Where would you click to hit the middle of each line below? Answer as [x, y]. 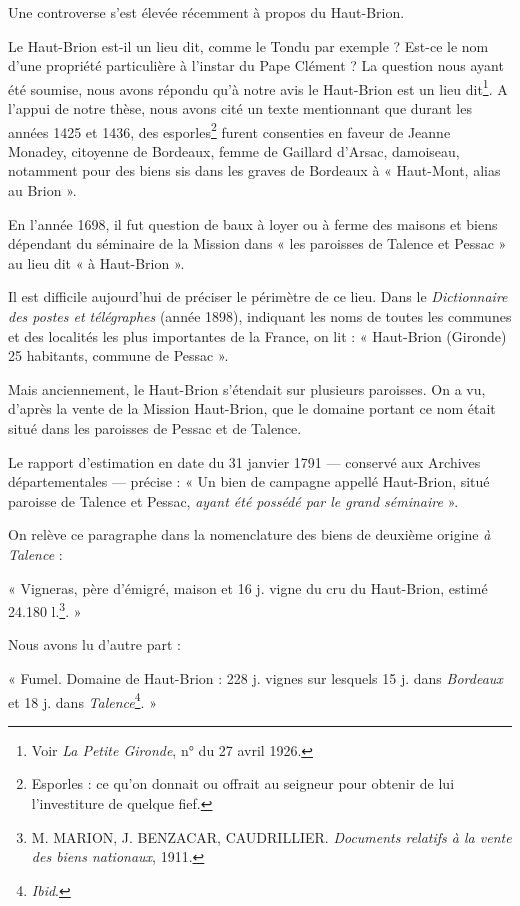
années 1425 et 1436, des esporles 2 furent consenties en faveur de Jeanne [229, 130]
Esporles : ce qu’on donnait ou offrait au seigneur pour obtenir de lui [243, 783]
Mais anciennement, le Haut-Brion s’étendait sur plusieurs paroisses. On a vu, [247, 388]
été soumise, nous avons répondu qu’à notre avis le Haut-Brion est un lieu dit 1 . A [258, 87]
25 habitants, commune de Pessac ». [118, 355]
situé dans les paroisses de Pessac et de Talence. [155, 428]
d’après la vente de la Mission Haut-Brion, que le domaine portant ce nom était [252, 408]
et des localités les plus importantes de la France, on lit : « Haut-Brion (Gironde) [257, 335]
